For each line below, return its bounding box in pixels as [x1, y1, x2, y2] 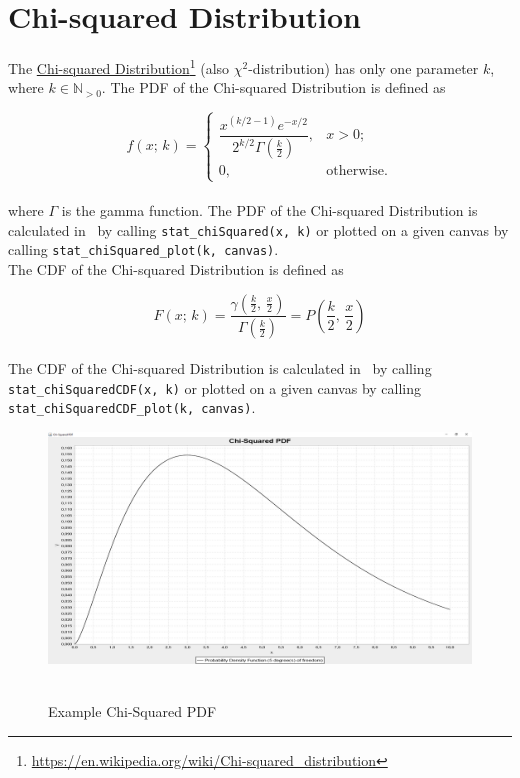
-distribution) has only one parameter [248, 57, 479, 78]
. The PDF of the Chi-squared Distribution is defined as [101, 77, 446, 98]
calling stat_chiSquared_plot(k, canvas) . [8, 239, 279, 260]
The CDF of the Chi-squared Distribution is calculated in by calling [8, 358, 432, 378]
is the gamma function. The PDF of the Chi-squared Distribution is [61, 200, 478, 221]
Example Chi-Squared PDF [48, 700, 217, 721]
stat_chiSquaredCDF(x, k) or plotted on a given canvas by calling [8, 377, 422, 398]
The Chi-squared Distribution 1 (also [8, 55, 230, 78]
